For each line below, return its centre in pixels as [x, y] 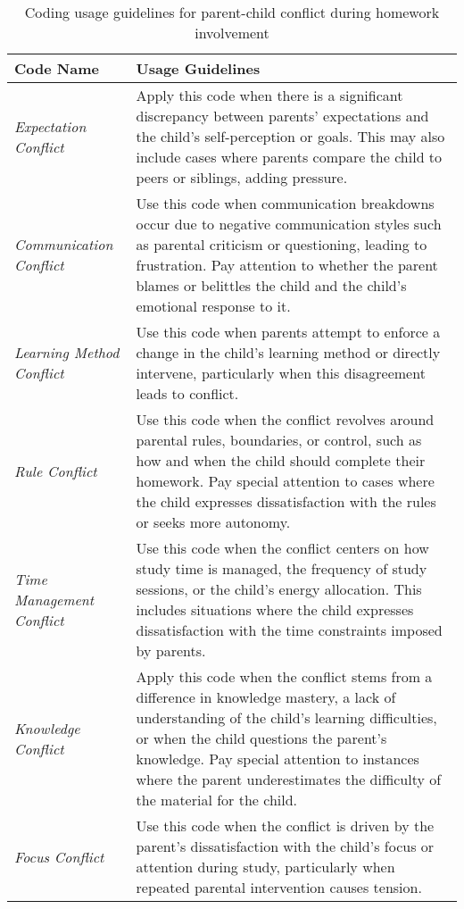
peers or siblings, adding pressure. [242, 177]
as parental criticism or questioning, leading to [282, 244]
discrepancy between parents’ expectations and [282, 116]
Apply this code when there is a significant [269, 95]
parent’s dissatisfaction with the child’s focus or [285, 846]
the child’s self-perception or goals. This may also [290, 136]
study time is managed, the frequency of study [282, 568]
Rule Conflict [56, 471]
